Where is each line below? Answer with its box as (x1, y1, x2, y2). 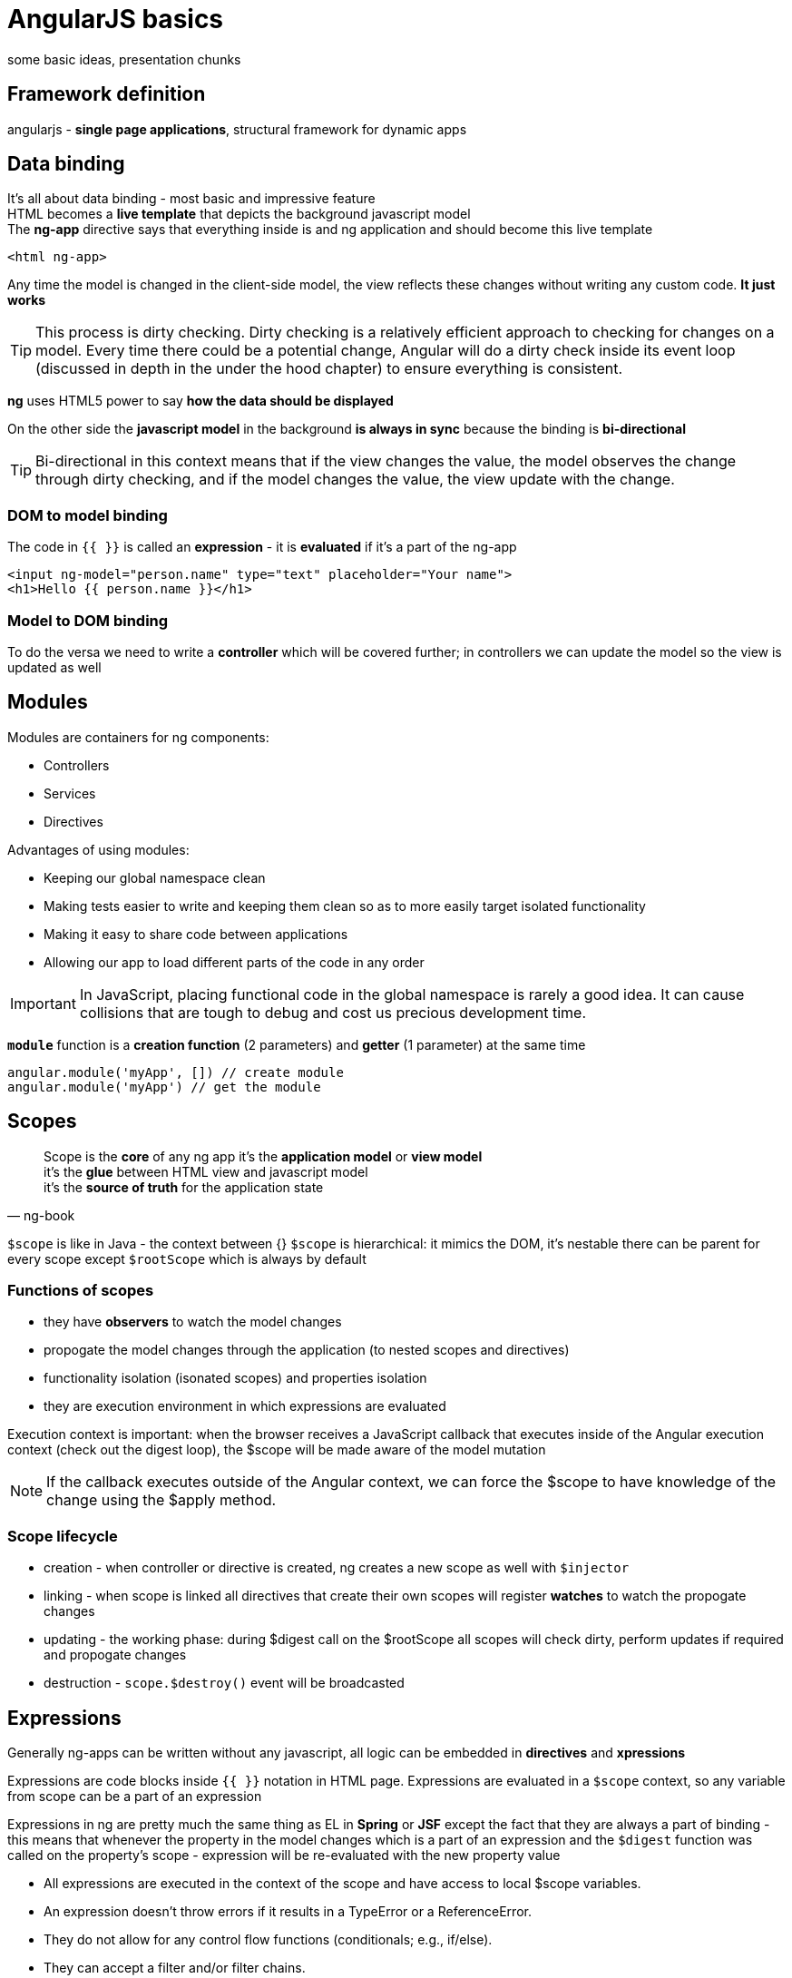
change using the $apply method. (46, 1491, 277, 1510)
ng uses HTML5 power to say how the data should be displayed (7, 393, 394, 409)
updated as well (7, 659, 102, 675)
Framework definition (7, 83, 206, 106)
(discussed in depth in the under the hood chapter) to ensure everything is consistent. (35, 359, 623, 378)
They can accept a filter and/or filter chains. (44, 1959, 306, 1975)
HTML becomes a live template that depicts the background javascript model (7, 206, 471, 222)
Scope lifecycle (7, 1526, 118, 1545)
